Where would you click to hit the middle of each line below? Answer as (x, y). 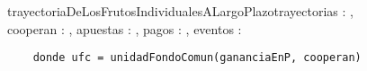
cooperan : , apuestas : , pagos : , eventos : (125, 28)
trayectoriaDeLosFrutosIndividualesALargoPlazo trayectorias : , (180, 11)
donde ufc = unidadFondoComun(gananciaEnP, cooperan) (197, 58)
